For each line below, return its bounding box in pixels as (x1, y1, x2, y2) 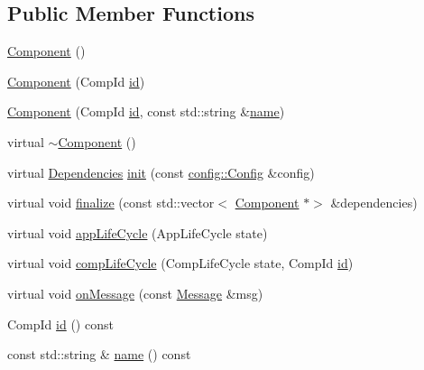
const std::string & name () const (7, 345, 191, 364)
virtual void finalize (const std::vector (7, 193, 215, 212)
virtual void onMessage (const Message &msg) (7, 283, 263, 302)
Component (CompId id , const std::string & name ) (7, 102, 285, 121)
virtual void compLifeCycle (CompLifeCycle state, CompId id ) (7, 254, 354, 273)
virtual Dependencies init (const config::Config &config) (7, 162, 315, 181)
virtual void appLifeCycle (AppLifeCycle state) (7, 223, 268, 242)
